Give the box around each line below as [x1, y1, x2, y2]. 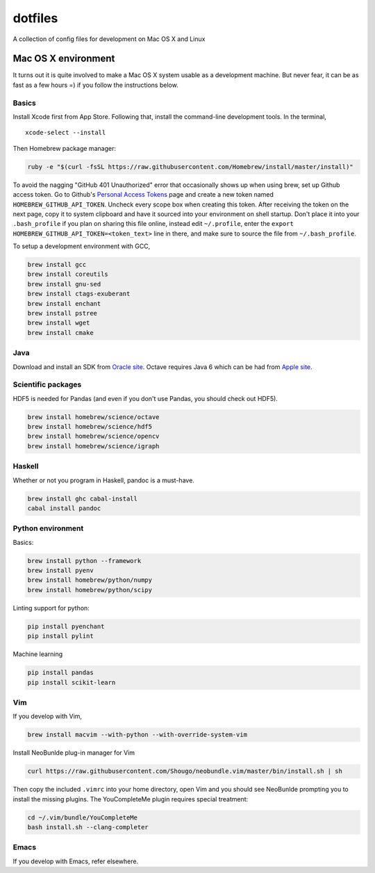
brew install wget [27, 319, 90, 327]
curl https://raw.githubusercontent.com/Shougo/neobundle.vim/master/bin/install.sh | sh [27, 767, 343, 775]
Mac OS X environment [12, 53, 115, 65]
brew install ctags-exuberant [27, 290, 131, 298]
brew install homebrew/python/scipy [27, 586, 153, 594]
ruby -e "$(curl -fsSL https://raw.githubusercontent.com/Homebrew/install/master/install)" [27, 163, 353, 170]
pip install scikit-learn [27, 678, 116, 686]
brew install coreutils [27, 270, 109, 278]
